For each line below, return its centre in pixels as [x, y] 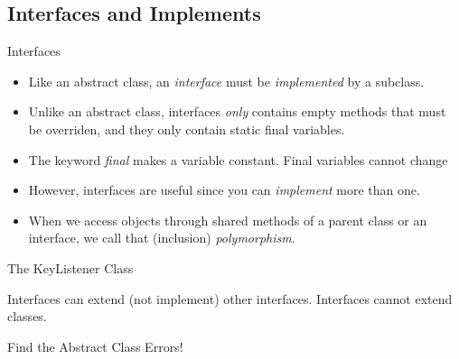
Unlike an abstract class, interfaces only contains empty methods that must [237, 111]
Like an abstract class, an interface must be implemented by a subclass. [226, 81]
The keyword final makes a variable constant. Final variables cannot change [238, 159]
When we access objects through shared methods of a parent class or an [228, 220]
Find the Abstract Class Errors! [95, 346]
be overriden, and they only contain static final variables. [187, 129]
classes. [27, 316]
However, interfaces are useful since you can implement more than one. [224, 190]
